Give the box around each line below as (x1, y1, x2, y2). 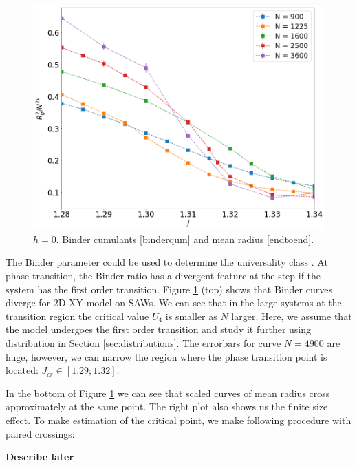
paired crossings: (6, 426, 75, 441)
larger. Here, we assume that (231, 308, 352, 323)
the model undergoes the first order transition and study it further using (6, 322, 312, 337)
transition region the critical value (6, 308, 149, 323)
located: (6, 363, 39, 377)
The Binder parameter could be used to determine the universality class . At (6, 255, 328, 269)
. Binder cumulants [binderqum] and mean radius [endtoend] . (56, 231, 314, 246)
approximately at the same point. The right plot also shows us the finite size (6, 399, 328, 414)
